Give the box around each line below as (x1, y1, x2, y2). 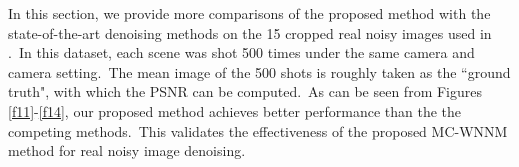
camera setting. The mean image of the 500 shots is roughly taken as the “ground (8, 61, 511, 82)
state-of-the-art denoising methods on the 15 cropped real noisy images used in (8, 22, 492, 43)
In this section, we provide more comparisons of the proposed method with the (8, 3, 491, 23)
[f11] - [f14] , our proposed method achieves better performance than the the (8, 100, 462, 121)
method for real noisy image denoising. (8, 140, 246, 161)
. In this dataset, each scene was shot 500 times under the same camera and (8, 42, 475, 63)
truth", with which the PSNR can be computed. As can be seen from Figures (8, 81, 482, 102)
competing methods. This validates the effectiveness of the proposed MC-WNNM (8, 120, 508, 141)
